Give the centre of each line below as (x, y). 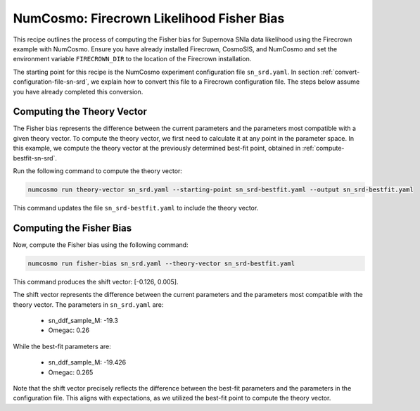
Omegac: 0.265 (71, 372)
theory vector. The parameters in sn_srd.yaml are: (88, 304)
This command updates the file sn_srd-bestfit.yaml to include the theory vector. (136, 208)
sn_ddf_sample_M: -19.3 (83, 320)
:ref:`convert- (341, 72)
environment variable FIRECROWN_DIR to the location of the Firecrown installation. (132, 59)
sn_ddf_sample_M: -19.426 (87, 362)
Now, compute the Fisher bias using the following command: (101, 245)
